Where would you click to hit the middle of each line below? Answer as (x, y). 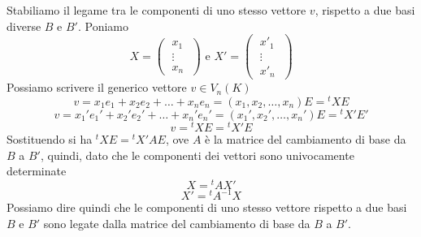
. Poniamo (103, 26)
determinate (37, 171)
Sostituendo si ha (50, 139)
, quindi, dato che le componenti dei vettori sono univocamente (197, 155)
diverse (24, 26)
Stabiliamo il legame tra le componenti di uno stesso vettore (156, 10)
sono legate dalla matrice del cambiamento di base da (177, 224)
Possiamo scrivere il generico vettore (97, 87)
